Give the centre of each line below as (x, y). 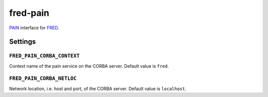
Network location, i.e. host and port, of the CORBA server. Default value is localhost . (98, 89)
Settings (23, 42)
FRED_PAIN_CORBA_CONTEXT (44, 56)
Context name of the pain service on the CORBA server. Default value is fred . (89, 66)
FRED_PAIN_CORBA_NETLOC (43, 78)
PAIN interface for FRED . (34, 28)
